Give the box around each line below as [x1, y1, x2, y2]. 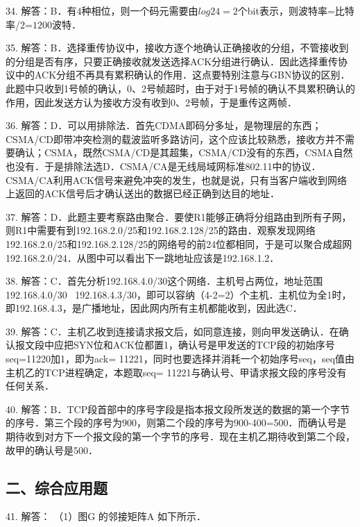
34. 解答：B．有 [6, 3, 77, 17]
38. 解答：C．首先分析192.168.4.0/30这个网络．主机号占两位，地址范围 [6, 274, 323, 288]
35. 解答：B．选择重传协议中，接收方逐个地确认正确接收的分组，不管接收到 [6, 40, 349, 55]
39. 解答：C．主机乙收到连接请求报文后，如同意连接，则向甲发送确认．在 [6, 324, 339, 338]
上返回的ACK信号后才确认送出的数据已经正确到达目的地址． [6, 186, 280, 201]
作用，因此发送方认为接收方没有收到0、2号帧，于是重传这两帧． [6, 94, 297, 109]
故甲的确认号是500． [6, 442, 98, 457]
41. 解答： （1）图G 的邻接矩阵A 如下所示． [6, 509, 207, 524]
